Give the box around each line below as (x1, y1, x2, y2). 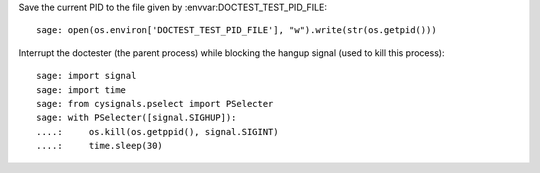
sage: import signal (36, 70, 137, 82)
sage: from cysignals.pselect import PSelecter (36, 98, 274, 109)
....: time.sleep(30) (36, 140, 164, 152)
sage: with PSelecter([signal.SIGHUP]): (36, 112, 237, 124)
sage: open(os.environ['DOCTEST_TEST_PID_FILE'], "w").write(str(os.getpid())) (36, 25, 437, 36)
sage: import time (36, 84, 127, 95)
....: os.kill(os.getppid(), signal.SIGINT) (36, 126, 279, 137)
